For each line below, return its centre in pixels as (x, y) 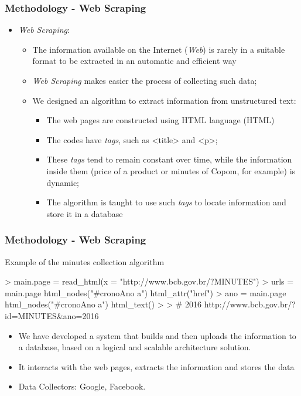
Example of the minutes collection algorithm (85, 261)
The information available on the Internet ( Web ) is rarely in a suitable (159, 49)
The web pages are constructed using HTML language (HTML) (160, 120)
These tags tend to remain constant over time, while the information (169, 159)
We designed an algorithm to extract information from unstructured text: (164, 100)
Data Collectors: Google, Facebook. (82, 386)
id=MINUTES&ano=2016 (52, 315)
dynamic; (63, 182)
